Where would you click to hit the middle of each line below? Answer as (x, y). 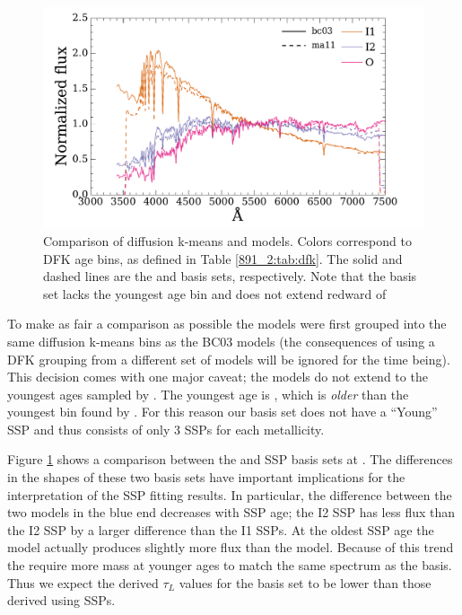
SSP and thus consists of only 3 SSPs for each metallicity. (166, 429)
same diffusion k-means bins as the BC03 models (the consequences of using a (221, 341)
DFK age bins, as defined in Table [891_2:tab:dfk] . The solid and (223, 258)
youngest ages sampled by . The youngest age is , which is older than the (208, 394)
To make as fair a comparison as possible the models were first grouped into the (227, 324)
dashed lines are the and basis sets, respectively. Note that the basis (230, 276)
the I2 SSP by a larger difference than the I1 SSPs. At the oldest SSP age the (221, 529)
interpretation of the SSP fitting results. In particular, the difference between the (230, 494)
